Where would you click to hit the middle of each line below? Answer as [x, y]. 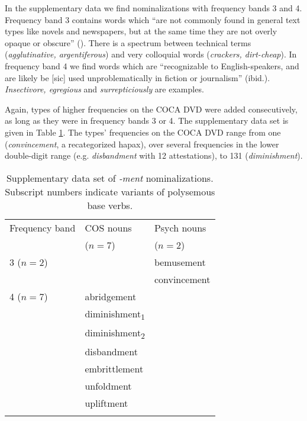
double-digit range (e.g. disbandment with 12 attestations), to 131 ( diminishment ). [154, 155]
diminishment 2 [115, 333]
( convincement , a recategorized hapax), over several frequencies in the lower [142, 144]
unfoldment [108, 386]
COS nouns [108, 227]
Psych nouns [180, 227]
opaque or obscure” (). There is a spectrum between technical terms [128, 42]
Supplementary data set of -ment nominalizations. [110, 178]
